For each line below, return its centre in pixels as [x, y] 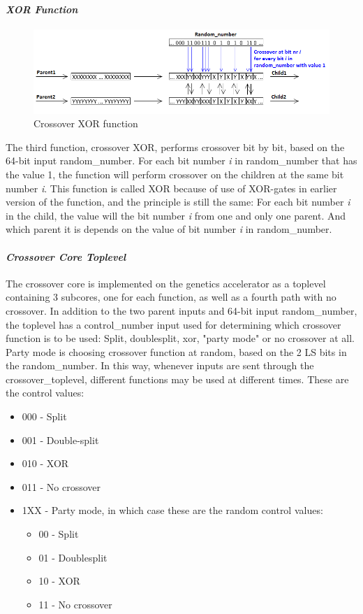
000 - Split [44, 416]
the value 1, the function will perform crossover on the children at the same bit [175, 174]
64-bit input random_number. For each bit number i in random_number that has [181, 160]
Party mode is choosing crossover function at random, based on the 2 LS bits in [176, 351]
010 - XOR [45, 463]
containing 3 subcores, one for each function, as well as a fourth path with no [171, 297]
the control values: [45, 393]
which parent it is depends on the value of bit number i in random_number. [169, 229]
